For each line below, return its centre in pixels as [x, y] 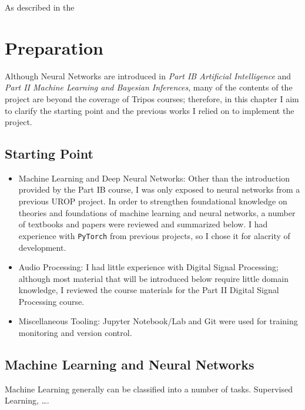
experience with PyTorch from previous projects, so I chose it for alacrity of [154, 235]
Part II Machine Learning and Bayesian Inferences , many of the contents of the [149, 87]
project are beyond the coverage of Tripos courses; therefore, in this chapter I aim [152, 98]
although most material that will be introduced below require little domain [153, 278]
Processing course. [51, 301]
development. [42, 247]
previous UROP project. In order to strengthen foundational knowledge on [153, 201]
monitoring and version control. [75, 333]
